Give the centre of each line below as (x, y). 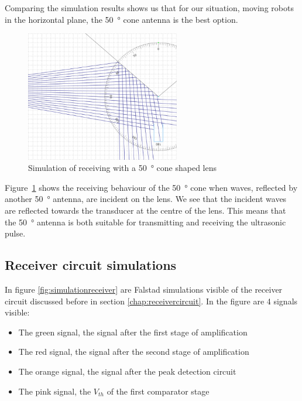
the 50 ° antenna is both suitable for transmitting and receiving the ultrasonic (145, 222)
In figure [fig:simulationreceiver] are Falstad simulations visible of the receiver (144, 289)
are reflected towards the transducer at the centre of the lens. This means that (145, 210)
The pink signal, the (55, 391)
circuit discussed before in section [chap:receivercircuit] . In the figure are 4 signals (151, 301)
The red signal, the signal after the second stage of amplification (134, 352)
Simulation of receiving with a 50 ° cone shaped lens (122, 168)
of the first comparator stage (158, 391)
